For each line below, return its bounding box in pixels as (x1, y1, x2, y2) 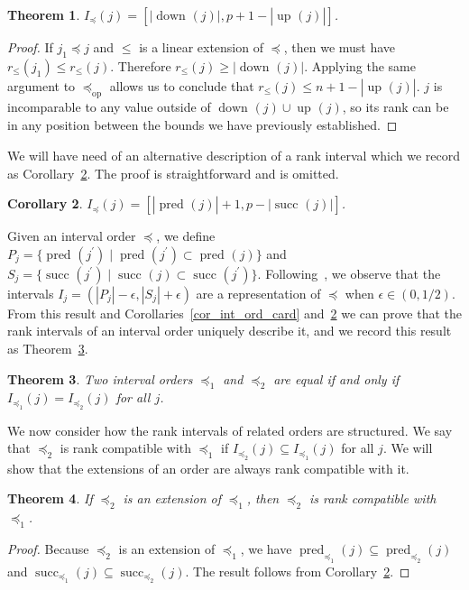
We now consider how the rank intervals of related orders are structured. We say (7, 420, 453, 439)
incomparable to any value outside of (7, 97, 211, 115)
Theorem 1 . (7, 5, 80, 23)
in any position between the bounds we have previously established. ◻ (7, 115, 398, 134)
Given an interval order (7, 226, 136, 245)
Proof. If (7, 38, 53, 56)
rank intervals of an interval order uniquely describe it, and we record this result (7, 321, 452, 340)
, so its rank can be (342, 97, 449, 115)
